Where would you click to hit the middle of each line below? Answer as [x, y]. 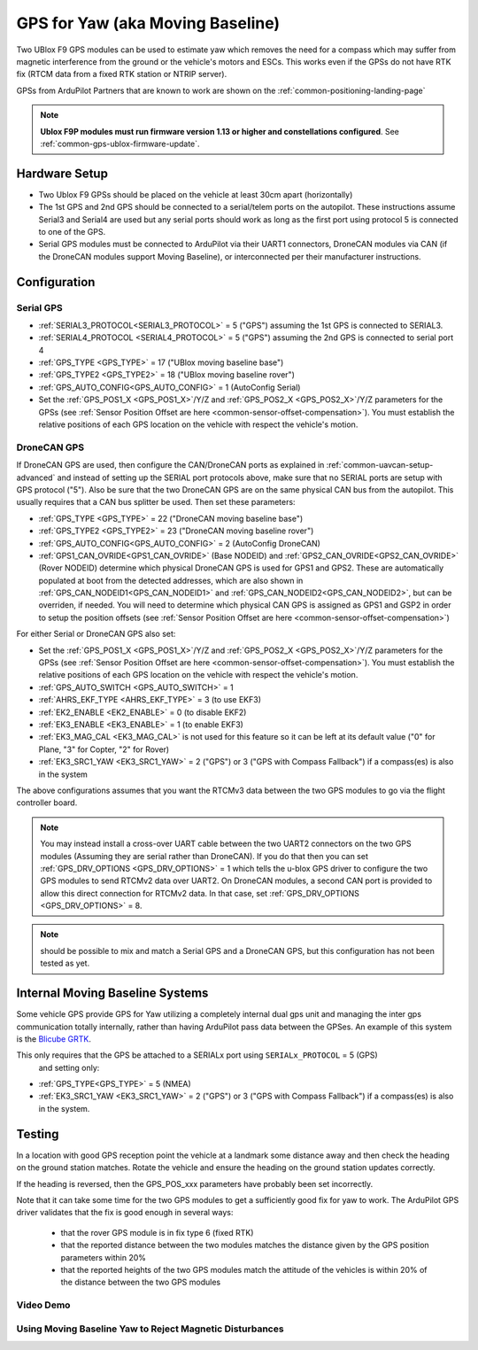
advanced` [36, 477]
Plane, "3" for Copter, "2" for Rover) [104, 749]
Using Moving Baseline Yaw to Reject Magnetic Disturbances [150, 1329]
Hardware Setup [62, 173]
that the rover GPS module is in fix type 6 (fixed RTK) [157, 1232]
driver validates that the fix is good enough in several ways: [125, 1213]
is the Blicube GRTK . [54, 1039]
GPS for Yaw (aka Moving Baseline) [148, 23]
